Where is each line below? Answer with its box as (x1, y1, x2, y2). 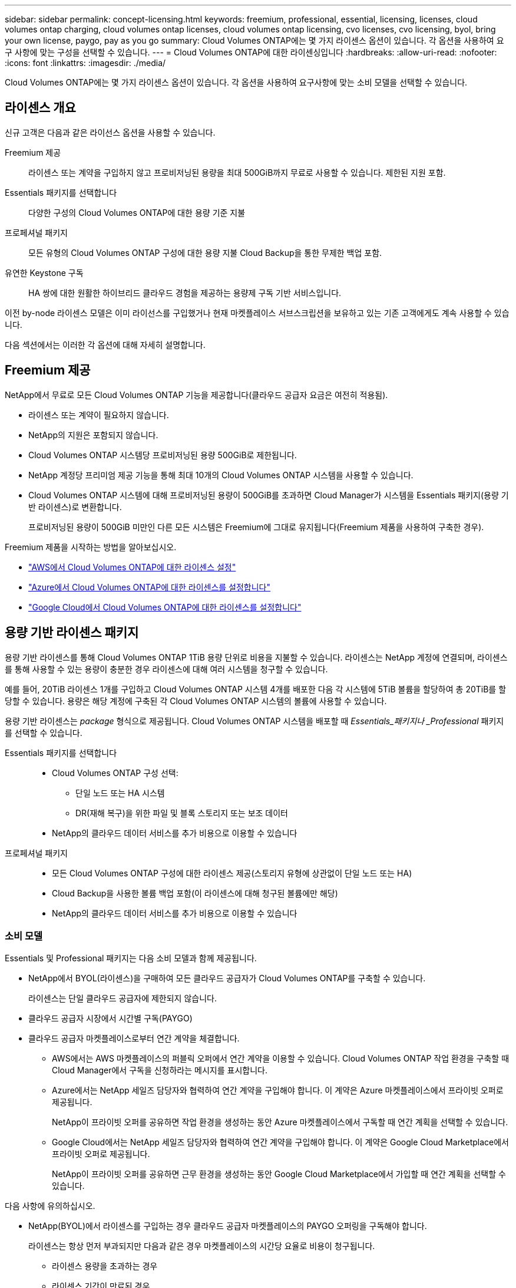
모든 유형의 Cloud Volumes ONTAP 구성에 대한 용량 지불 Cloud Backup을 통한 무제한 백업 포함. (28, 247, 382, 258)
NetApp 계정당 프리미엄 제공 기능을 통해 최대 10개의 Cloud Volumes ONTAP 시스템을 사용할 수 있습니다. (28, 469, 414, 480)
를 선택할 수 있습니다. (5, 727, 82, 738)
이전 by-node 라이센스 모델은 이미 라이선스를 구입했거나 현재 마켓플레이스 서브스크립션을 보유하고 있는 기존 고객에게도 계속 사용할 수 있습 (5, 307, 510, 318)
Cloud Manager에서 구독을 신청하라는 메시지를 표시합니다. (52, 1065, 267, 1076)
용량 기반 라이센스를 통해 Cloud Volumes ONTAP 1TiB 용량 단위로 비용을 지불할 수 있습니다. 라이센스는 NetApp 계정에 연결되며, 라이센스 (5, 652, 508, 662)
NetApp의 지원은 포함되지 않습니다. (28, 429, 158, 440)
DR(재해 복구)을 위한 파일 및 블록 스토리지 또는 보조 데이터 (75, 807, 289, 818)
